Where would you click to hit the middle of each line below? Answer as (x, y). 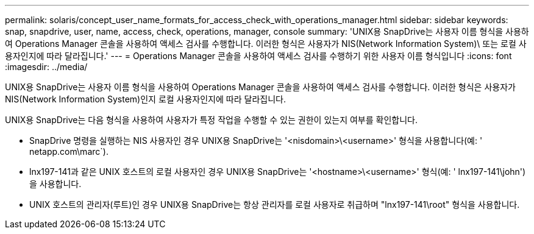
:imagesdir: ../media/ (46, 67)
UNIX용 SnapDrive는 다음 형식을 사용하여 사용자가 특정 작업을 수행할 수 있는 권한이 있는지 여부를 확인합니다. (211, 120)
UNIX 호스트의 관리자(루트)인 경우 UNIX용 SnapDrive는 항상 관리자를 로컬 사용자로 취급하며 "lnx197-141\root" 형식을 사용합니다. (275, 204)
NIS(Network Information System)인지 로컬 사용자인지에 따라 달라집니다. (145, 99)
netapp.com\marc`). (69, 151)
